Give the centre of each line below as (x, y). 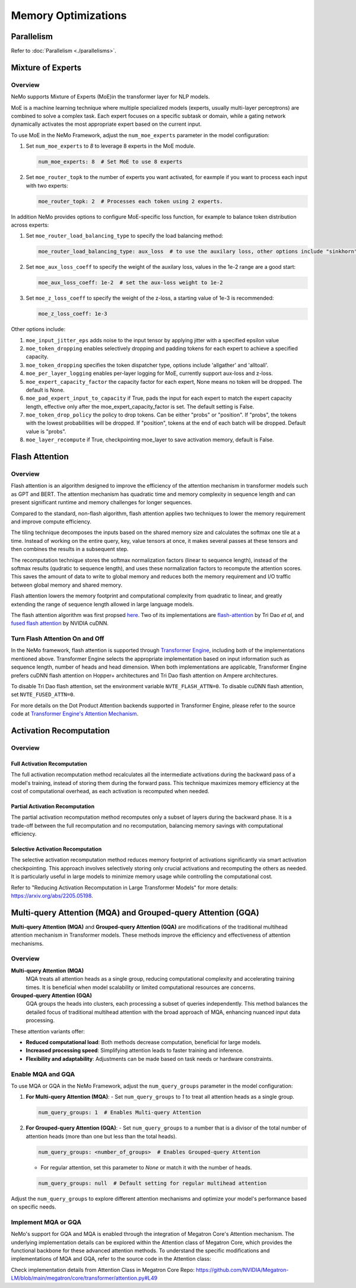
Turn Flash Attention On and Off (58, 639)
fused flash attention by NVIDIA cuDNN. (60, 624)
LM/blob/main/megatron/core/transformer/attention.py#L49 (84, 1278)
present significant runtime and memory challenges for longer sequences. (101, 503)
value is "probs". (46, 431)
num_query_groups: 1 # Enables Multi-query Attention (120, 1113)
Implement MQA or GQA (46, 1222)
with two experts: (47, 185)
